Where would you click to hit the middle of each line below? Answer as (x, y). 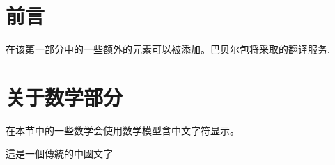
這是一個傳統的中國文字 (59, 154)
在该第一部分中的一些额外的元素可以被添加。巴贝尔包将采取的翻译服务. (168, 49)
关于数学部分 (64, 96)
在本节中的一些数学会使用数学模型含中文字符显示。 (123, 130)
